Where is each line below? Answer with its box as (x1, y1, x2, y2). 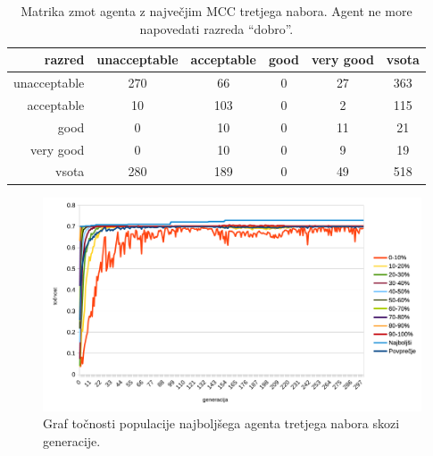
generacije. (43, 431, 101, 450)
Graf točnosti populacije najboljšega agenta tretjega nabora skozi (43, 414, 400, 433)
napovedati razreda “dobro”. (139, 19, 294, 38)
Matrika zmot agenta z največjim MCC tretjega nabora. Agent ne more (21, 2, 412, 20)
